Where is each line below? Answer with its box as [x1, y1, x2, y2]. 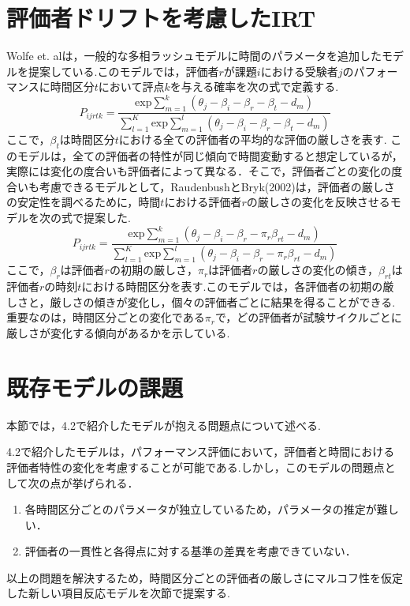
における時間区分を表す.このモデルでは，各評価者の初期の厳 [81, 278, 394, 295]
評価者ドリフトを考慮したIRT [6, 2, 316, 34]
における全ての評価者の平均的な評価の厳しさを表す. [118, 130, 387, 147]
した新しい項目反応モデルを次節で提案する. [6, 585, 230, 601]
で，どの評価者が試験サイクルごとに [214, 309, 402, 326]
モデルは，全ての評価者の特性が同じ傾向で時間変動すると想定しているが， [17, 147, 403, 164]
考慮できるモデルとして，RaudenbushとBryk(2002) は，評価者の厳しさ [39, 178, 395, 194]
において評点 [98, 78, 165, 95]
